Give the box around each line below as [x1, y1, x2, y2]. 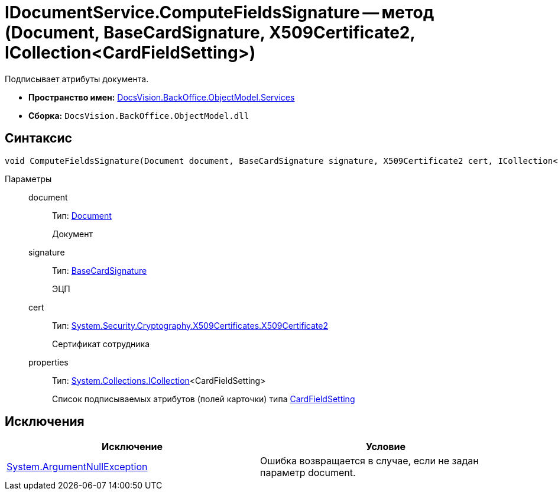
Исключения [5, 414, 85, 429]
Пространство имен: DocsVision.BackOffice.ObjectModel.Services [28, 92, 295, 102]
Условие [366, 441, 405, 453]
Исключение [102, 441, 163, 453]
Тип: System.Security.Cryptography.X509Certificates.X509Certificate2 [52, 320, 329, 331]
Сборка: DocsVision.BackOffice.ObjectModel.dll [28, 110, 249, 121]
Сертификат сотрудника [52, 338, 150, 349]
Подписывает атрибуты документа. [5, 73, 149, 84]
